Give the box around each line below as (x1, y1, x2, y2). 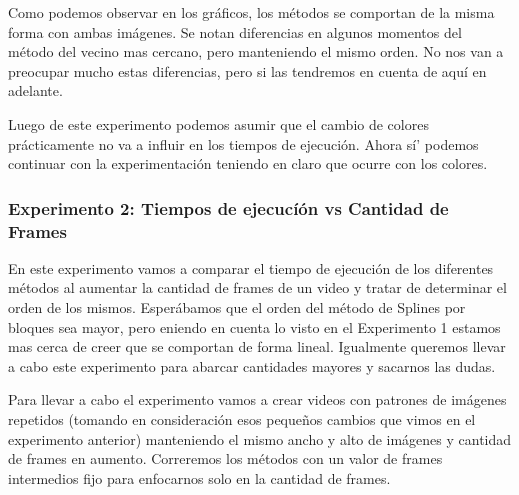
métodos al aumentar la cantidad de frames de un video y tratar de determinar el (8, 277, 507, 298)
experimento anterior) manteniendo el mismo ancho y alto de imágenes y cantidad (8, 428, 512, 449)
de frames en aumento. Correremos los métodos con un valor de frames (8, 448, 443, 469)
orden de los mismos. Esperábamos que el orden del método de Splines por (8, 297, 466, 318)
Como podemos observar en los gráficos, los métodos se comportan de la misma (8, 2, 495, 22)
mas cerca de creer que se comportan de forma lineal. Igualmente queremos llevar (8, 336, 506, 357)
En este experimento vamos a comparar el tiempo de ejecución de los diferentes (8, 257, 494, 278)
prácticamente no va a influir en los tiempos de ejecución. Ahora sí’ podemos (8, 133, 479, 154)
